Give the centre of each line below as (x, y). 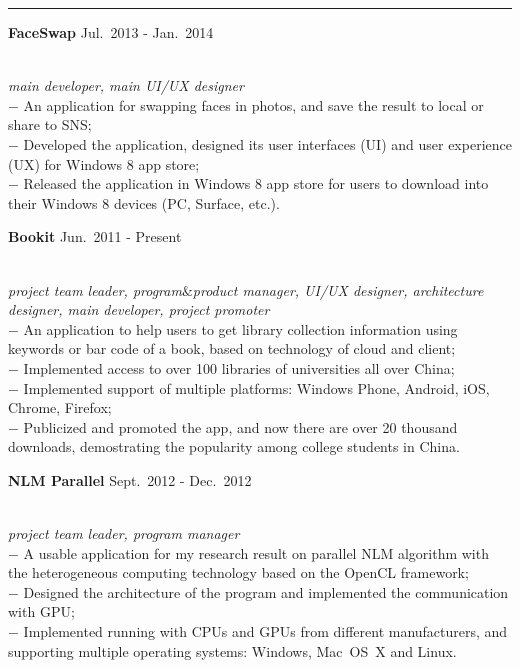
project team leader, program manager (124, 533)
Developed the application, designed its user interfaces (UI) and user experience (267, 143)
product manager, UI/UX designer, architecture (338, 289)
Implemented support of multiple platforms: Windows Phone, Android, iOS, (256, 387)
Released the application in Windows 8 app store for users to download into (256, 183)
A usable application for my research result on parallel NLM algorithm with (256, 552)
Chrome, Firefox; (60, 407)
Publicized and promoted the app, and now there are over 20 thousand (240, 426)
